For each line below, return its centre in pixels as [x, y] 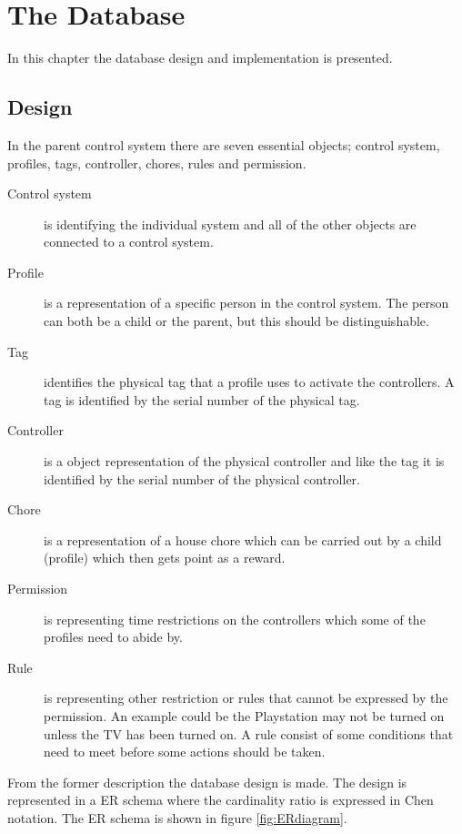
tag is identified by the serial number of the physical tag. [202, 399]
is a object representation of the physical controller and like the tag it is [244, 461]
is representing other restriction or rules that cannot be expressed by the [246, 698]
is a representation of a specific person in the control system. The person [246, 303]
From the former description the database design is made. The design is [207, 782]
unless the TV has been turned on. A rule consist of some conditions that [249, 733]
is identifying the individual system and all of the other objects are [230, 224]
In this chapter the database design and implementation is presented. [200, 58]
